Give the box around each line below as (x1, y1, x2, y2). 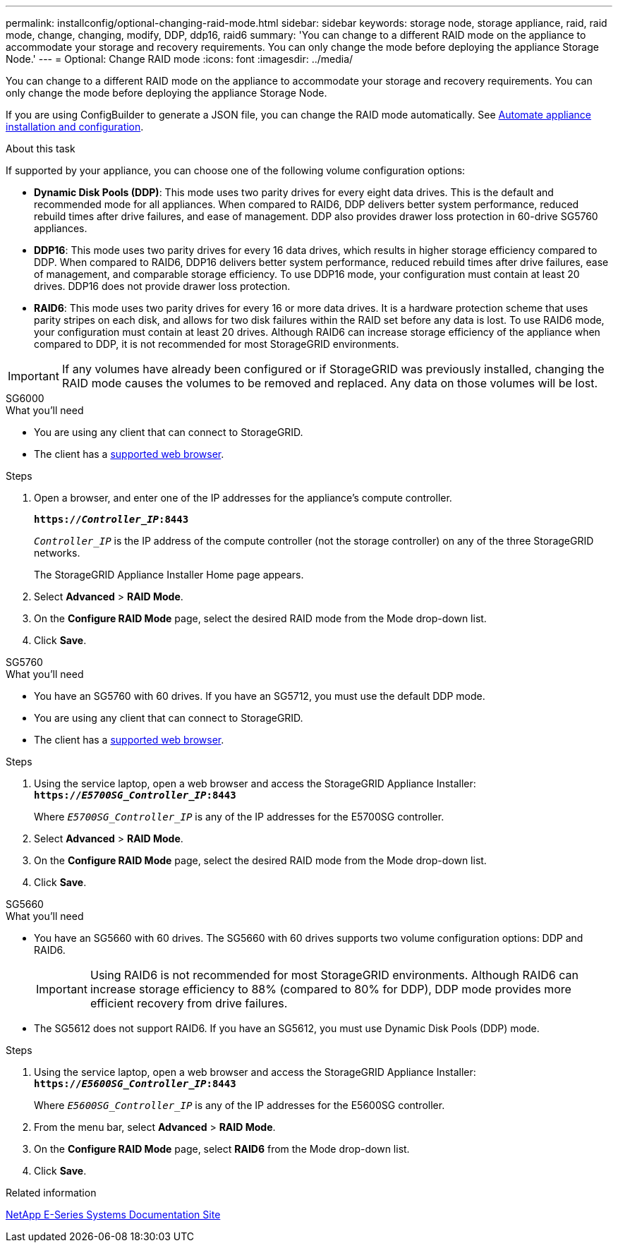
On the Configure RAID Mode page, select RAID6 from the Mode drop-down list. (34, 1143, 410, 1155)
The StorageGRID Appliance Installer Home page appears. (34, 569, 304, 581)
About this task (6, 143, 75, 155)
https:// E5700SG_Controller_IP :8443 (34, 789, 236, 801)
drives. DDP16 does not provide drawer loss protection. (34, 280, 291, 292)
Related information (6, 1187, 97, 1199)
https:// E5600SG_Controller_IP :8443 (34, 1078, 236, 1089)
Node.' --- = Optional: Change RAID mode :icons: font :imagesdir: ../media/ (6, 53, 353, 65)
